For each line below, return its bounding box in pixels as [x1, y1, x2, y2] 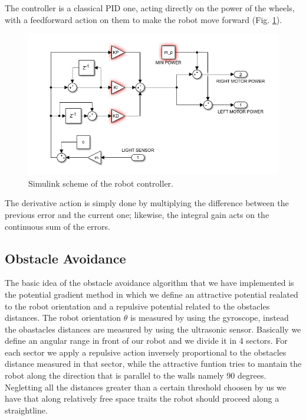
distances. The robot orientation [5, 311, 121, 324]
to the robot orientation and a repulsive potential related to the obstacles [5, 299, 270, 312]
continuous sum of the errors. [5, 220, 110, 232]
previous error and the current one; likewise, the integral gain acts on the [5, 208, 269, 220]
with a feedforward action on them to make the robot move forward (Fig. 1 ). [5, 13, 282, 25]
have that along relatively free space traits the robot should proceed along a [5, 392, 279, 405]
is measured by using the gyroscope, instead [130, 311, 289, 324]
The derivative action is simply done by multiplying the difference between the [5, 197, 289, 209]
